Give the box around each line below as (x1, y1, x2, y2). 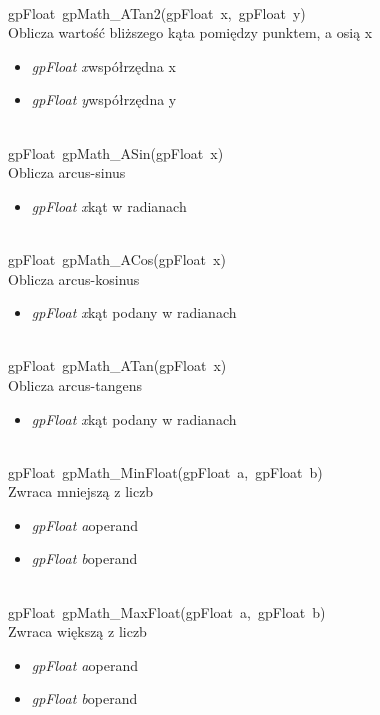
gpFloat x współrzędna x (31, 55, 176, 76)
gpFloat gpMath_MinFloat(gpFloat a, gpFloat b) (8, 461, 323, 482)
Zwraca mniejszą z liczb (8, 481, 154, 502)
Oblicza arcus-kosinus (8, 268, 140, 289)
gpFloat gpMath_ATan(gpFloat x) (8, 355, 227, 376)
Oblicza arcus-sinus (8, 162, 126, 183)
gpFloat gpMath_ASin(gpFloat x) (8, 142, 224, 163)
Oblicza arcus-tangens (8, 374, 142, 395)
